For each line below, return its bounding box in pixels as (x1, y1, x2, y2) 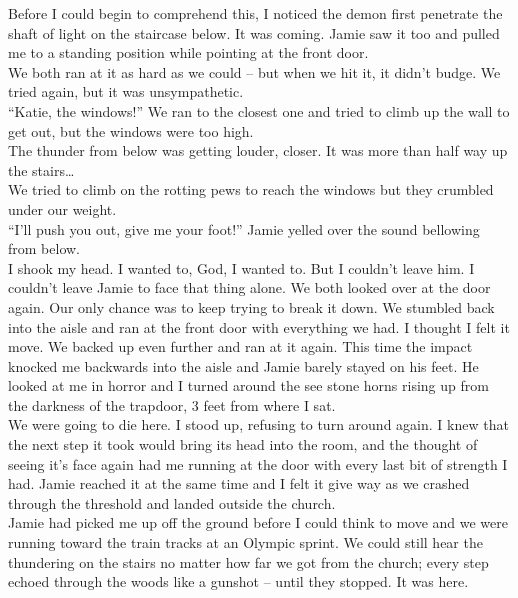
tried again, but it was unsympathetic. (8, 81, 244, 102)
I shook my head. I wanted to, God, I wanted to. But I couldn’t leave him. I (8, 257, 475, 278)
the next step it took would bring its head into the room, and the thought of (8, 434, 478, 455)
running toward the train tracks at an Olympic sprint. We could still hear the (8, 532, 483, 553)
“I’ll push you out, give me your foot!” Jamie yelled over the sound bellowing (8, 218, 480, 239)
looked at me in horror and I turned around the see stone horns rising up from (8, 375, 489, 396)
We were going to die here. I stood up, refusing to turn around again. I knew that (8, 414, 509, 435)
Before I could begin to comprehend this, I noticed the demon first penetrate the (8, 3, 503, 23)
